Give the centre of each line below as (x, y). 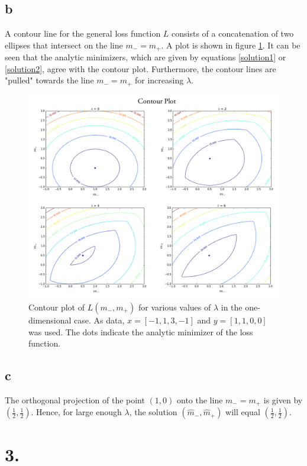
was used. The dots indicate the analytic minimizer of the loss (141, 331)
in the (232, 307)
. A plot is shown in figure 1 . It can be (231, 45)
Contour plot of (56, 307)
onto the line (200, 399)
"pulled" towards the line (49, 80)
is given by (283, 399)
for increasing (159, 80)
